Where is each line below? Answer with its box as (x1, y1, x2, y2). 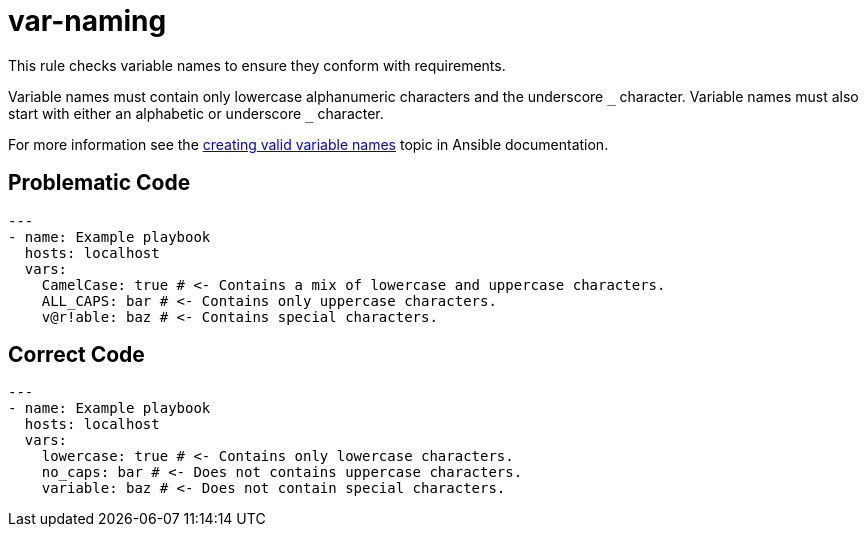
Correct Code (8, 342, 145, 368)
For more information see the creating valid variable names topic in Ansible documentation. (8, 135, 609, 153)
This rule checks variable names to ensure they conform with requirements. (8, 56, 506, 74)
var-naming (8, 4, 167, 38)
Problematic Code (8, 170, 191, 196)
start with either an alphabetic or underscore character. (8, 104, 384, 122)
